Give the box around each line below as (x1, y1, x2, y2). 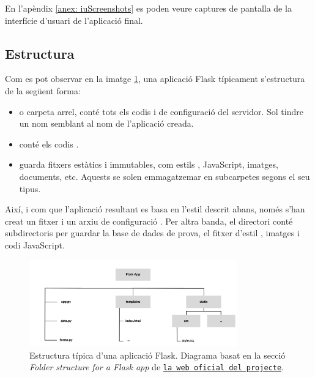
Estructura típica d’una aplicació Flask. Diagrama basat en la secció (29, 348, 286, 361)
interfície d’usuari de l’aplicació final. (5, 13, 143, 26)
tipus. (19, 182, 41, 195)
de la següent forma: (5, 84, 81, 97)
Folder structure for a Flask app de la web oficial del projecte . (29, 360, 284, 373)
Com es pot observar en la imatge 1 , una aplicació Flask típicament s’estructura (5, 72, 305, 85)
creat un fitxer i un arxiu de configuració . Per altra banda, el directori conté (5, 214, 293, 227)
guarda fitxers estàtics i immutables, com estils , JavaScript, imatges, (19, 158, 278, 171)
